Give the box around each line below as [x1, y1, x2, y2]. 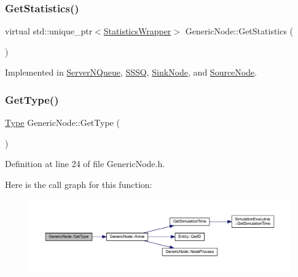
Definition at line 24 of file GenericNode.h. [5, 157, 165, 170]
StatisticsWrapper [103, 25, 171, 37]
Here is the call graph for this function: [5, 178, 152, 190]
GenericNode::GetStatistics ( [185, 25, 294, 37]
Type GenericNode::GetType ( [5, 116, 120, 129]
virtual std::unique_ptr [5, 25, 93, 37]
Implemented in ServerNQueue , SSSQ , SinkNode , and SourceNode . [5, 66, 257, 79]
